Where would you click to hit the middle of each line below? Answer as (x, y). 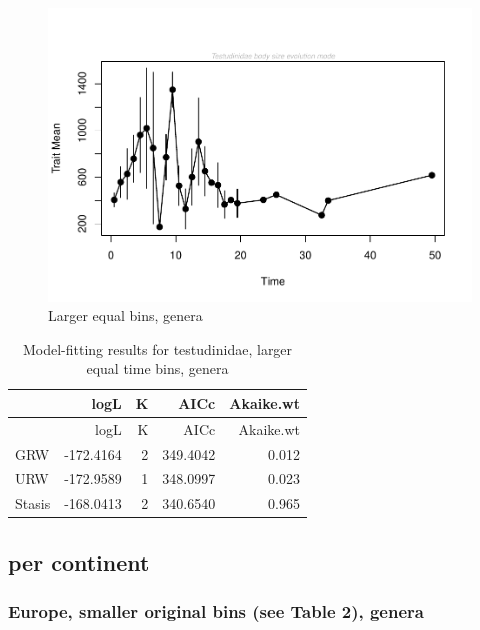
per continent (79, 561)
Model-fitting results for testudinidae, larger (157, 348)
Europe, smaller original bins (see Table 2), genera (216, 611)
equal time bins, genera (157, 368)
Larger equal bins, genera (125, 315)
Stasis (33, 503)
